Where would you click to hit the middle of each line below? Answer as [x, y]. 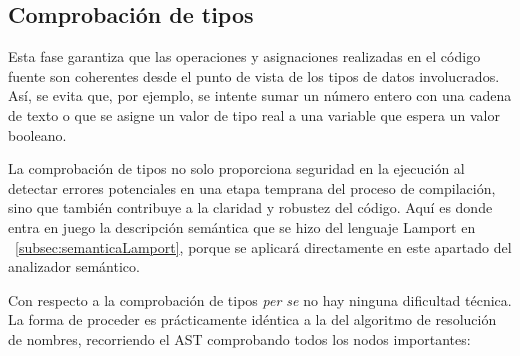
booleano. [37, 134]
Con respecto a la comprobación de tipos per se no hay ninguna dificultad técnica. [260, 299]
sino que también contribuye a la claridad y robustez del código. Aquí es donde [250, 207]
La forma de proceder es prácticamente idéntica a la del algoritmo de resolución [252, 319]
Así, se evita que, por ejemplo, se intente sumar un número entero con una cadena [260, 95]
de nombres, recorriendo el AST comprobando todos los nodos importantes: [239, 338]
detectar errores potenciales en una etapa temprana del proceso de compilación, [252, 187]
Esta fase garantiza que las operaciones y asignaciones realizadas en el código [244, 56]
